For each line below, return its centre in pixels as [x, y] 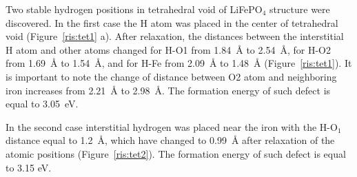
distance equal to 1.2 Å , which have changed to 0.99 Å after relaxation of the [170, 140]
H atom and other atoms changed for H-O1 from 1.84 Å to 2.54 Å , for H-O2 [168, 49]
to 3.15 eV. [29, 167]
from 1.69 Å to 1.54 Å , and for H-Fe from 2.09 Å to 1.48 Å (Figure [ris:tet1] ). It [179, 63]
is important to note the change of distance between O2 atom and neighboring [171, 76]
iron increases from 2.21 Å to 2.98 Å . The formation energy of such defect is [168, 90]
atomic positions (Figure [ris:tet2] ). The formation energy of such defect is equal [176, 153]
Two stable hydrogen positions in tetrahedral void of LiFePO [134, 9]
